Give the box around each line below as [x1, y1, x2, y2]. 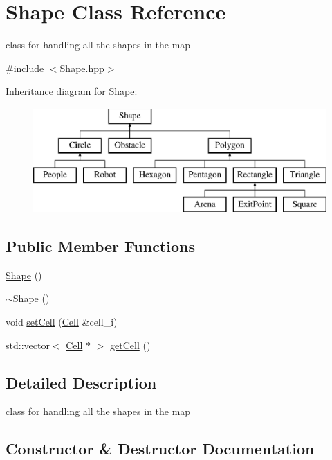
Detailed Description [6, 371, 157, 393]
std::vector [6, 337, 50, 352]
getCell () [110, 337, 151, 352]
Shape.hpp [59, 60, 104, 75]
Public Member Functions [6, 236, 195, 257]
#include [6, 60, 44, 75]
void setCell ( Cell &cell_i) [6, 315, 118, 329]
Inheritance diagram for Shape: [6, 84, 138, 98]
